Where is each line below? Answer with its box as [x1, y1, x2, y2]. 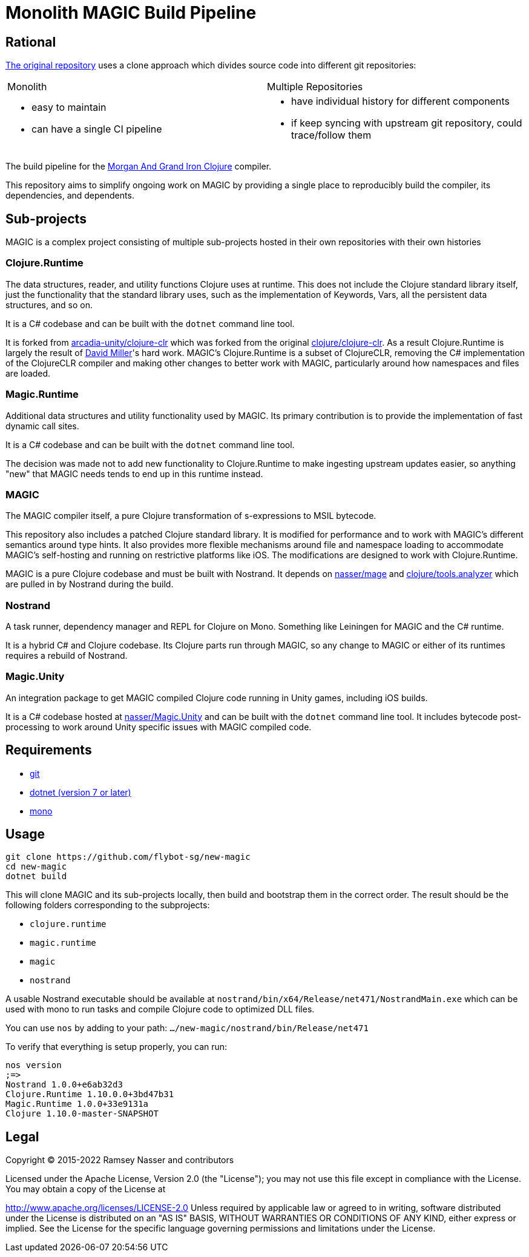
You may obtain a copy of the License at [5, 1184, 166, 1195]
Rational [5, 34, 56, 50]
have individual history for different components [291, 95, 510, 108]
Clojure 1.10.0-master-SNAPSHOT [5, 1109, 159, 1119]
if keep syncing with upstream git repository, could [291, 117, 522, 130]
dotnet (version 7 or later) [30, 787, 131, 797]
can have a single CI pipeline [31, 123, 162, 136]
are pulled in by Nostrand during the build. [5, 579, 174, 590]
